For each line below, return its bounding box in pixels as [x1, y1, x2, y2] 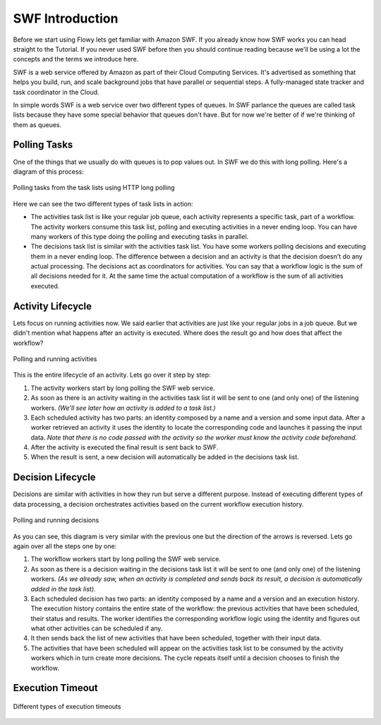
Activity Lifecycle [13, 300, 92, 312]
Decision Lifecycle [13, 471, 96, 483]
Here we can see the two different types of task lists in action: [13, 199, 193, 208]
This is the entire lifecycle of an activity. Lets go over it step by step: [13, 371, 211, 379]
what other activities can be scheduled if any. [30, 624, 163, 632]
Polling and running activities [13, 354, 97, 363]
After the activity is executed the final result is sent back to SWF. [30, 443, 219, 452]
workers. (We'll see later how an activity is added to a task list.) [30, 403, 216, 412]
